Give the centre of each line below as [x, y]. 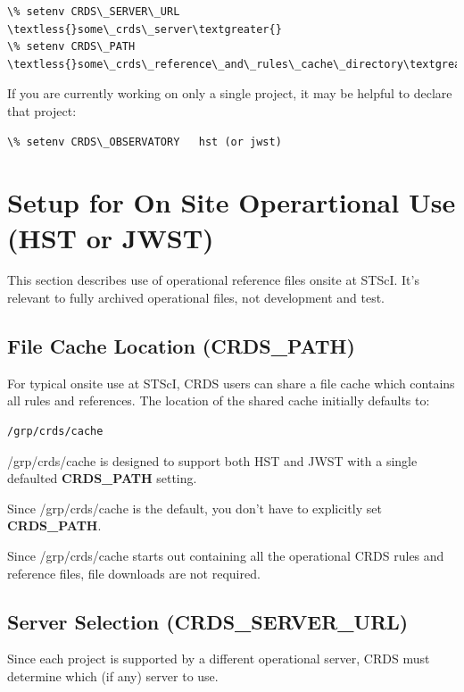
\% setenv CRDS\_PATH [71, 47]
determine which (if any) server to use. [113, 676]
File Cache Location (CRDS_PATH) [181, 346]
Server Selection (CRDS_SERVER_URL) [208, 621]
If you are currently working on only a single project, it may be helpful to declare [230, 93]
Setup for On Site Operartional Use [232, 202]
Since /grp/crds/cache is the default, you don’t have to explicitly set [195, 508]
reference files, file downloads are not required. [134, 573]
